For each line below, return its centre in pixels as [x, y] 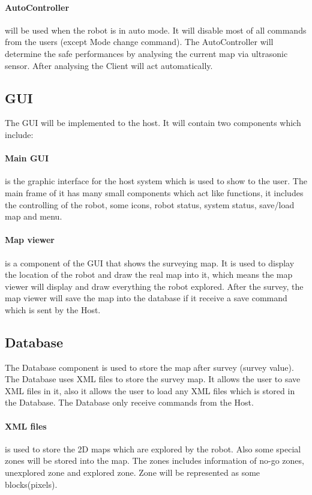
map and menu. [34, 216]
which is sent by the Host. [53, 309]
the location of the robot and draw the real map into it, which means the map [149, 274]
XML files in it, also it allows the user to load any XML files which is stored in [150, 390]
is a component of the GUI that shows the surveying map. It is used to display [150, 262]
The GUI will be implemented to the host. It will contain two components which [153, 123]
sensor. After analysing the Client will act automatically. [109, 65]
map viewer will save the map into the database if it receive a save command [146, 298]
